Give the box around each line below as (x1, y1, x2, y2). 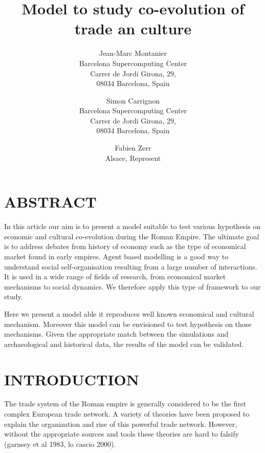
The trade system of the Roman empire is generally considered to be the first (4, 398, 246, 409)
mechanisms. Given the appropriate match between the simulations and (4, 328, 229, 339)
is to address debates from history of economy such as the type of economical (4, 241, 246, 252)
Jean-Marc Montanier (99, 48, 167, 58)
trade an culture (74, 18, 192, 39)
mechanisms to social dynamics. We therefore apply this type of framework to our (4, 281, 261, 292)
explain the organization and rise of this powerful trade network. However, (4, 418, 237, 429)
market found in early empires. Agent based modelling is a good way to (4, 251, 229, 261)
